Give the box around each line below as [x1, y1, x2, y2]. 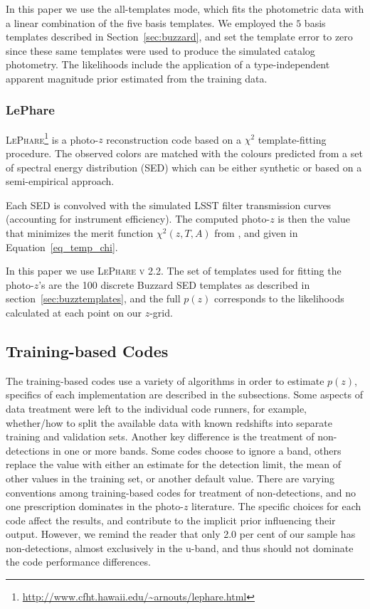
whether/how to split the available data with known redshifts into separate [6, 415, 332, 430]
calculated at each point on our [6, 304, 142, 319]
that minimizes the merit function [6, 226, 154, 240]
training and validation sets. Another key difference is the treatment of [6, 429, 314, 444]
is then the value [277, 211, 350, 226]
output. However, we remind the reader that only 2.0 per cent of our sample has [6, 526, 356, 541]
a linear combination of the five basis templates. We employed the [6, 15, 293, 30]
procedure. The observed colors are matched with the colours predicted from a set [6, 146, 363, 161]
